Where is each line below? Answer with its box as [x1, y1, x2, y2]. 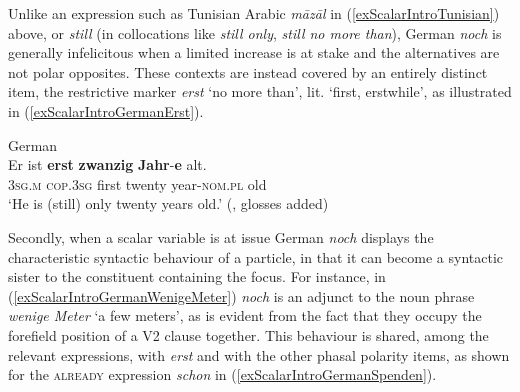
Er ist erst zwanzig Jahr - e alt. [8, 154, 207, 175]
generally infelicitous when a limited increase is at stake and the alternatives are [8, 42, 500, 63]
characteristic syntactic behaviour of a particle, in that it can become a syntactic [8, 246, 504, 267]
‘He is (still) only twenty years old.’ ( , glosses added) [8, 193, 329, 214]
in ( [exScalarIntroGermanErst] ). [8, 100, 204, 121]
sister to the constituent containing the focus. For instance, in [8, 266, 386, 287]
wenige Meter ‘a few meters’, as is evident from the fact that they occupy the [8, 305, 482, 326]
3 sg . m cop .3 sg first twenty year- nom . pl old [8, 173, 267, 194]
